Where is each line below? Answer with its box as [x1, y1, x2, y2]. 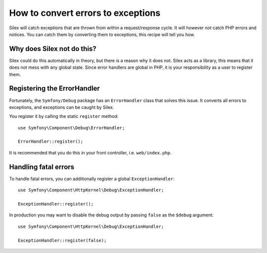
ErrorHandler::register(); [18, 139, 84, 145]
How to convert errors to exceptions [9, 7, 161, 18]
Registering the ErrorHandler [9, 84, 100, 93]
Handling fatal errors [9, 162, 75, 171]
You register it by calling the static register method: [9, 113, 119, 119]
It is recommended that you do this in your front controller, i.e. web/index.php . [9, 150, 172, 155]
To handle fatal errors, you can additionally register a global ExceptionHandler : [9, 176, 175, 182]
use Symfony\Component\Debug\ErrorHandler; [18, 125, 125, 131]
